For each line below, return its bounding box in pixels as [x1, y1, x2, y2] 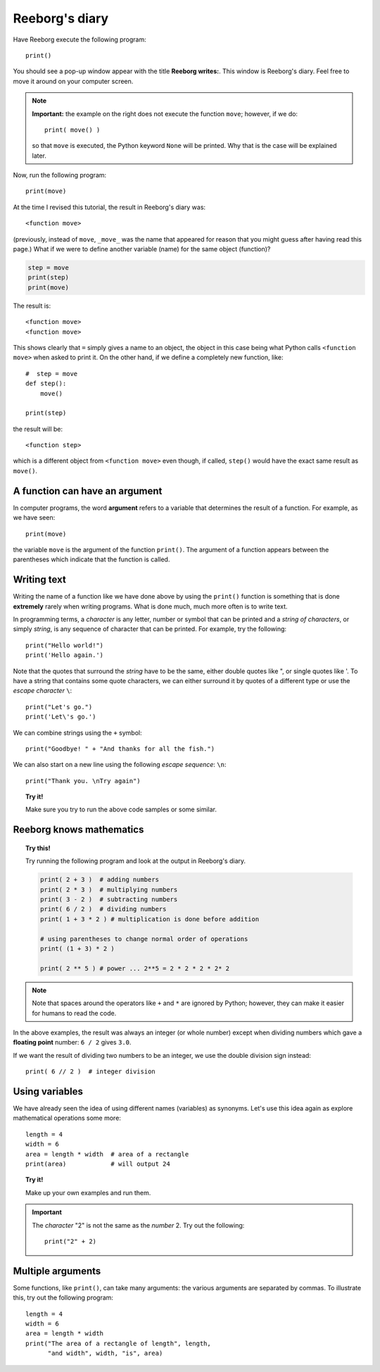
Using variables [13, 1085, 84, 1097]
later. [32, 151, 47, 160]
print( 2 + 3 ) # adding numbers [39, 875, 160, 884]
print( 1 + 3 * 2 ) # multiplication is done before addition [39, 915, 260, 923]
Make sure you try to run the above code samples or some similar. [25, 805, 217, 813]
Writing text [13, 574, 66, 586]
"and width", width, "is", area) [47, 1349, 163, 1357]
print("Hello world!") [25, 641, 104, 649]
